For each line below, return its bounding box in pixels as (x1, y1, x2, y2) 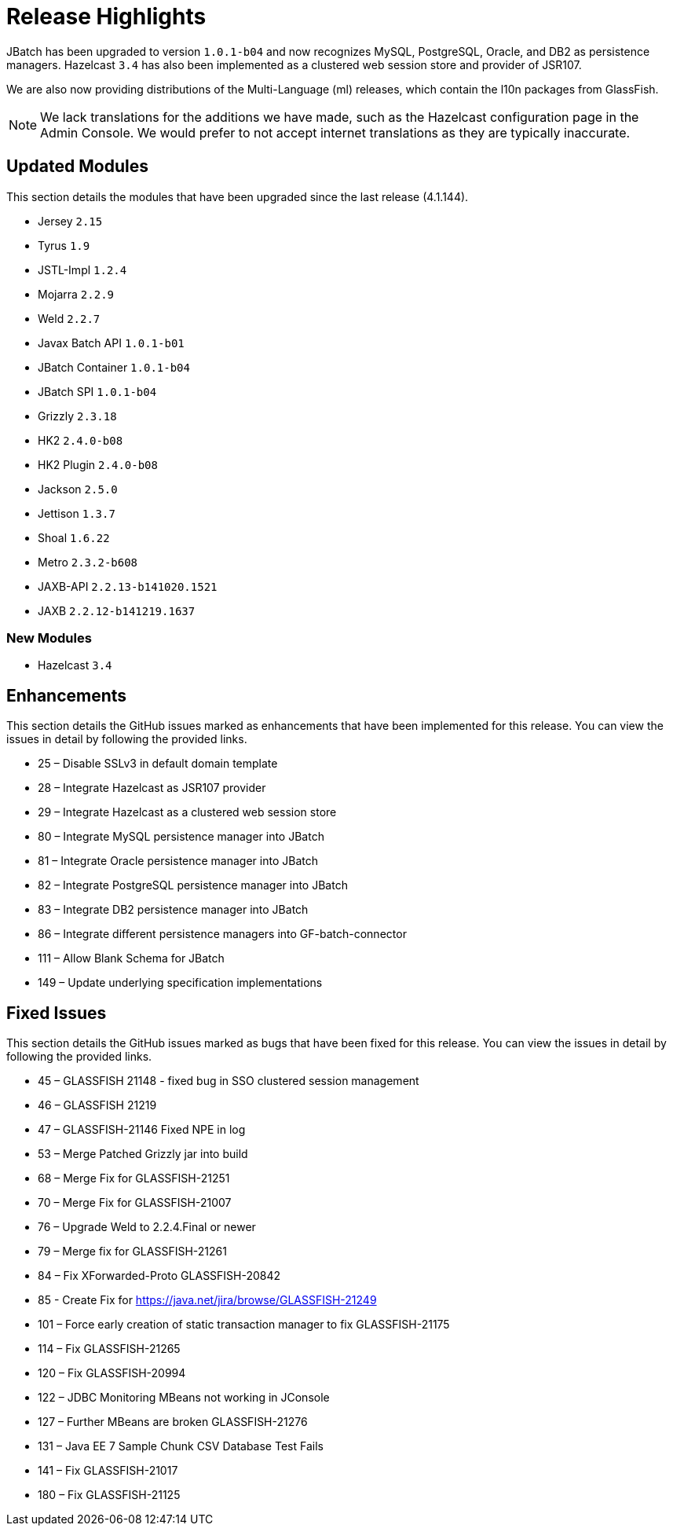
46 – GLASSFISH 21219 (38, 1098, 157, 1112)
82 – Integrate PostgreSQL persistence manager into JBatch (38, 878, 348, 892)
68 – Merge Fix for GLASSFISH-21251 (38, 1171, 230, 1186)
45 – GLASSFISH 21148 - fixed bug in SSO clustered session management (38, 1074, 419, 1088)
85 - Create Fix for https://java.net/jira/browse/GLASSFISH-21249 (38, 1293, 377, 1307)
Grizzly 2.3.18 (38, 409, 117, 423)
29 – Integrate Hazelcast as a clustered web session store (38, 805, 337, 819)
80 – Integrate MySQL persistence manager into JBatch (38, 830, 324, 844)
